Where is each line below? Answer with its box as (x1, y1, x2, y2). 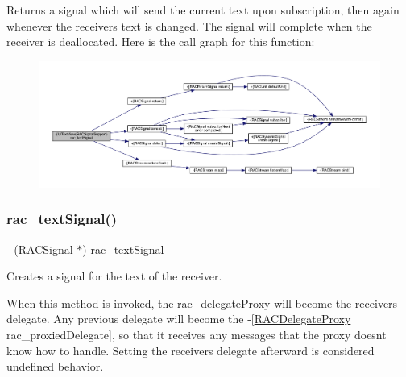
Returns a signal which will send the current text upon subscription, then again (6, 2, 400, 18)
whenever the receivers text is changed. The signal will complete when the (6, 17, 372, 34)
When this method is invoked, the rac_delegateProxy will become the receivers (6, 294, 398, 311)
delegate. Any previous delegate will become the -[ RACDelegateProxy (6, 310, 351, 327)
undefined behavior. (6, 358, 104, 375)
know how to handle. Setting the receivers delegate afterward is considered (6, 342, 375, 358)
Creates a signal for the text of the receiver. (6, 267, 222, 284)
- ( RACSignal (6, 240, 73, 257)
